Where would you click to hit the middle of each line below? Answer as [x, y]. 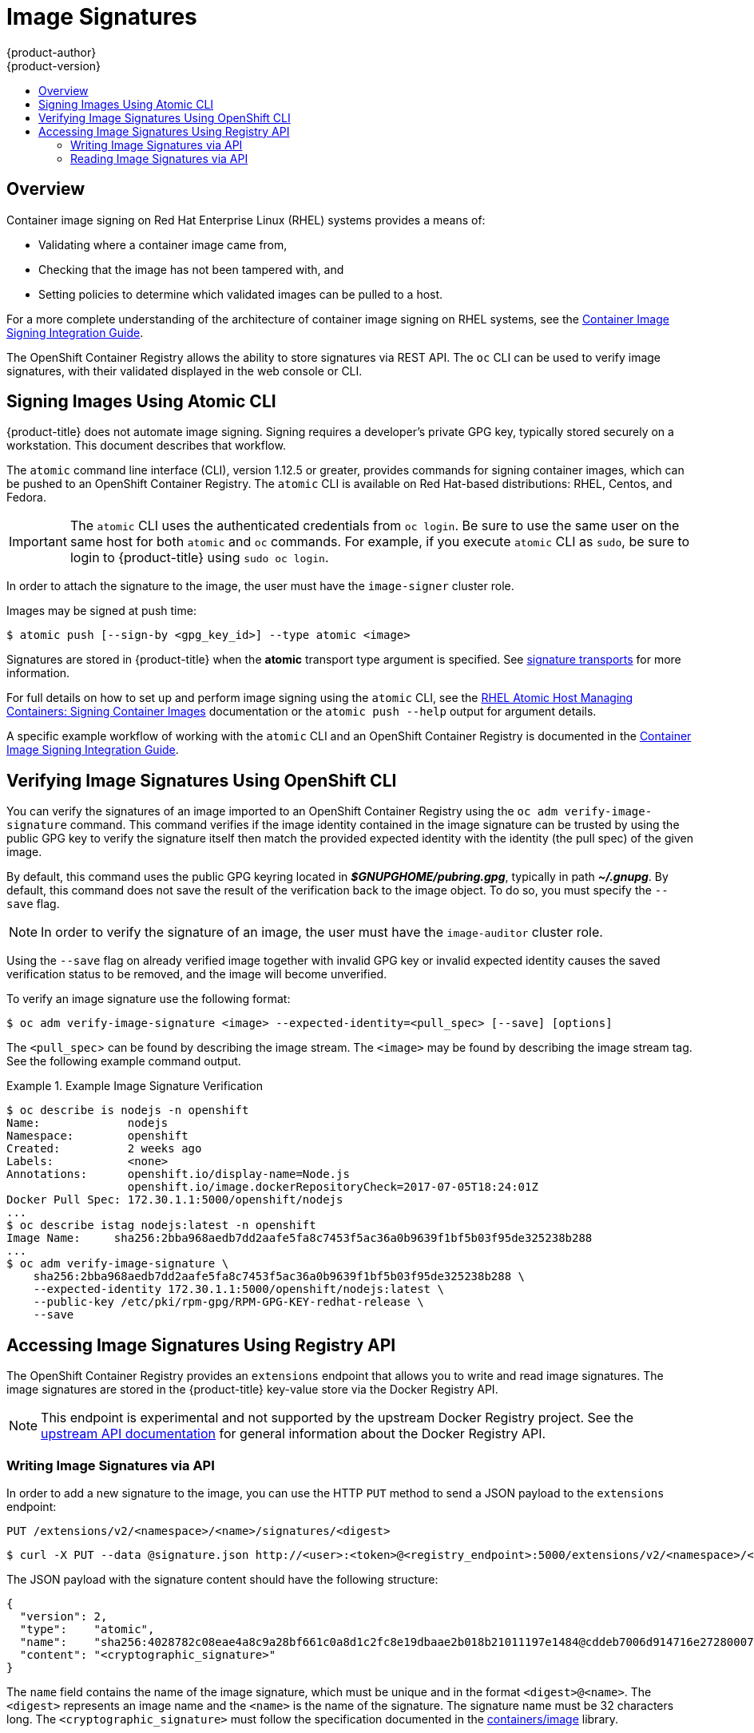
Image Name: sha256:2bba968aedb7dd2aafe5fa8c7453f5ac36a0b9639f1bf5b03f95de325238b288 [300, 1238]
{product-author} [52, 52]
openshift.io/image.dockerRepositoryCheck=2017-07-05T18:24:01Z [333, 1187]
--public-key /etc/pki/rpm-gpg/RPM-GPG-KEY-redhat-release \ [228, 1302]
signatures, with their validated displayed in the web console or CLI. [185, 371]
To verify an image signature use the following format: [149, 999]
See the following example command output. [124, 1061]
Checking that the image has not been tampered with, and [191, 269]
